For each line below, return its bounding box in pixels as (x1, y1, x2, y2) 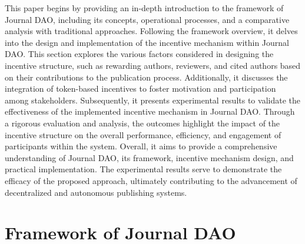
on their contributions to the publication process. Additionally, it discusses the (5, 71, 288, 83)
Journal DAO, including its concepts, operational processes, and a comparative (5, 13, 290, 25)
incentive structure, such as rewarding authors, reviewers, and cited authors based (5, 59, 301, 71)
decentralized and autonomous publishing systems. (5, 186, 187, 198)
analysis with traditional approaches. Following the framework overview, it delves (5, 25, 298, 37)
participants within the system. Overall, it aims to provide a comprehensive (5, 140, 277, 152)
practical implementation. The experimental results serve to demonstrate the (5, 163, 282, 175)
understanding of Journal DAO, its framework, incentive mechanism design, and (5, 151, 294, 163)
